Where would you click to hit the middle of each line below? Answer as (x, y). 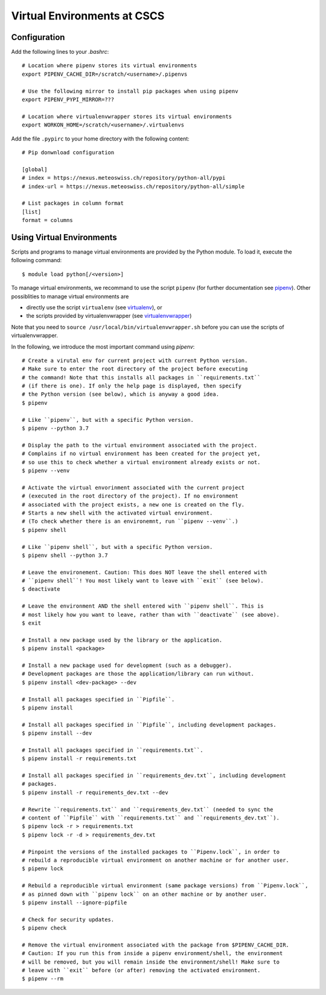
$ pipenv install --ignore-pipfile (75, 902)
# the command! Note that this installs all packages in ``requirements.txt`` (141, 377)
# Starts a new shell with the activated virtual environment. (117, 513)
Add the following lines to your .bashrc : (60, 52)
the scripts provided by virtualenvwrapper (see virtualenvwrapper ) (109, 316)
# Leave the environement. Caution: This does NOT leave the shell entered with (145, 572)
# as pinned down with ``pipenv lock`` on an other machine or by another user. (145, 894)
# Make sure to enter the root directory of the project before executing (135, 369)
